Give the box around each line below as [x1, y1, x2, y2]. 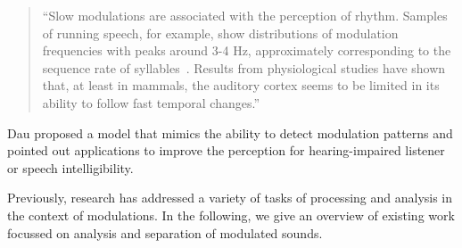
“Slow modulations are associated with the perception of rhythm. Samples [42, 6, 448, 24]
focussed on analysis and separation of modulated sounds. [7, 223, 323, 242]
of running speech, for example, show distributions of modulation [42, 23, 399, 42]
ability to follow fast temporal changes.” [42, 93, 260, 112]
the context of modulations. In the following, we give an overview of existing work [7, 205, 455, 224]
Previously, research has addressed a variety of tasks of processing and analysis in [7, 188, 453, 207]
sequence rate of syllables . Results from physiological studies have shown [42, 58, 446, 77]
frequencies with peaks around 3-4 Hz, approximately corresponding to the [42, 41, 451, 60]
